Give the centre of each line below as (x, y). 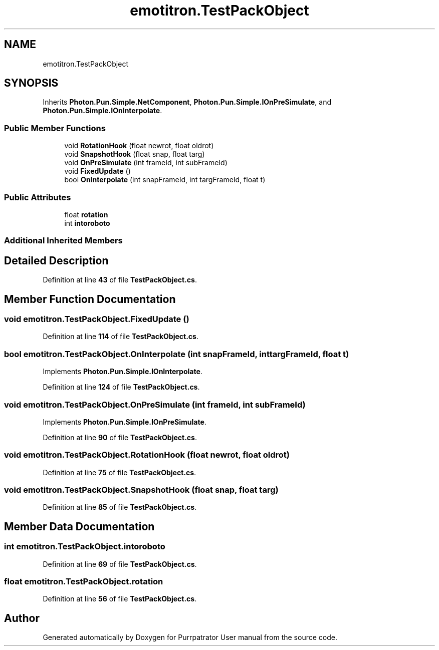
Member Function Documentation (90, 299)
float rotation (86, 214)
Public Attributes (38, 197)
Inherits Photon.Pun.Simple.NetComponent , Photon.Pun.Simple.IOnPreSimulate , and (187, 102)
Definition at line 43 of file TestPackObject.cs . (120, 280)
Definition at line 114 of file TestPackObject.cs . (121, 337)
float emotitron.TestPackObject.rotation (84, 581)
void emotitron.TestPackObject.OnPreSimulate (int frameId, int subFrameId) (155, 404)
